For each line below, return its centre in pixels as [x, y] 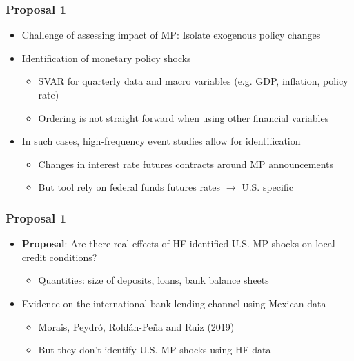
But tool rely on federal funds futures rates [129, 187]
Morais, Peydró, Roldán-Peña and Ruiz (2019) [136, 326]
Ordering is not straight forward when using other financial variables [184, 117]
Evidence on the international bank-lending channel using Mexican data [174, 303]
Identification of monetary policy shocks [106, 58]
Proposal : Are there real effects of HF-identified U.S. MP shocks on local [178, 244]
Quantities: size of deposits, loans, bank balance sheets [154, 280]
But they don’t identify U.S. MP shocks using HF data [155, 350]
